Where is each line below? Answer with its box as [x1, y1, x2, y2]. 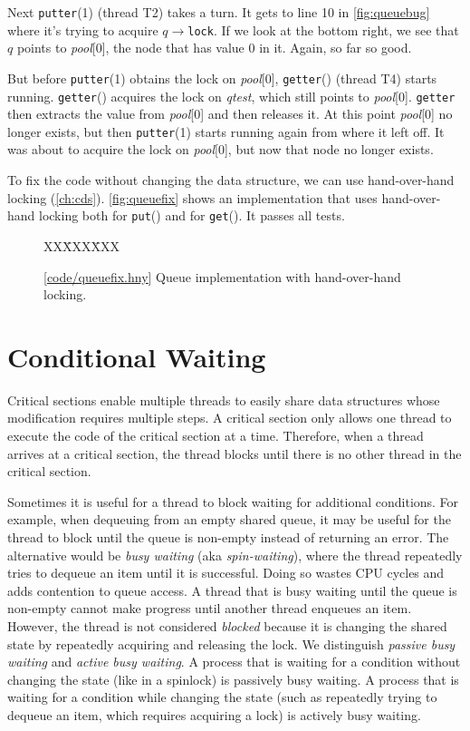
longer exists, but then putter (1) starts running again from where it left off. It [7, 122, 445, 141]
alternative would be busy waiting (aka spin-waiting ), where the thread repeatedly [7, 545, 463, 564]
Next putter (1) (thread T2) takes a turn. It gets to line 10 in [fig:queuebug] [7, 3, 430, 21]
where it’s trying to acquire [7, 20, 158, 39]
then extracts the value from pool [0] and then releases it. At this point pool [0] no [7, 104, 453, 123]
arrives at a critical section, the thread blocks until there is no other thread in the [7, 443, 462, 463]
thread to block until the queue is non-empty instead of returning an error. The [7, 527, 449, 546]
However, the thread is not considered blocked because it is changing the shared [7, 616, 447, 635]
